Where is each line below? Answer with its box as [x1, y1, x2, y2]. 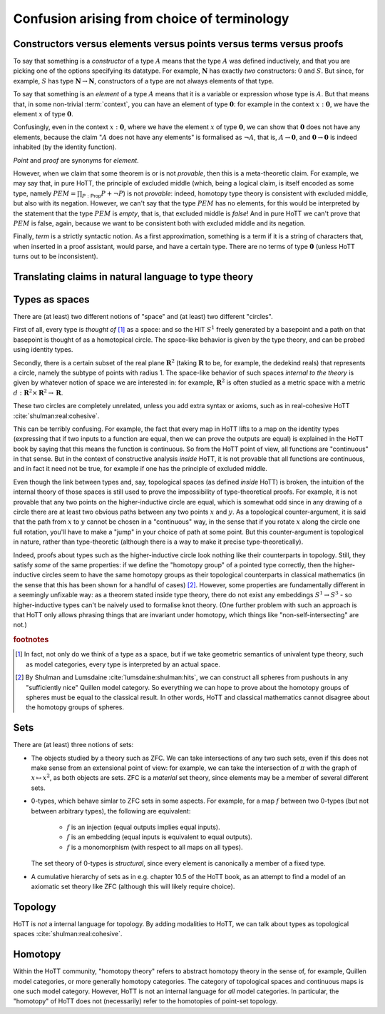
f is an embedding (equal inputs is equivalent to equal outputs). [66, 833, 252, 841]
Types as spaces [13, 293, 90, 305]
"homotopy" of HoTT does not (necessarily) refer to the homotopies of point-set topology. [13, 997, 278, 1005]
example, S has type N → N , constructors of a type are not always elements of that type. [13, 76, 274, 85]
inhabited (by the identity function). [13, 143, 117, 151]
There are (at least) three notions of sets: [13, 741, 134, 749]
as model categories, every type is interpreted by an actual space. [26, 660, 221, 669]
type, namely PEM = [13, 189, 76, 198]
